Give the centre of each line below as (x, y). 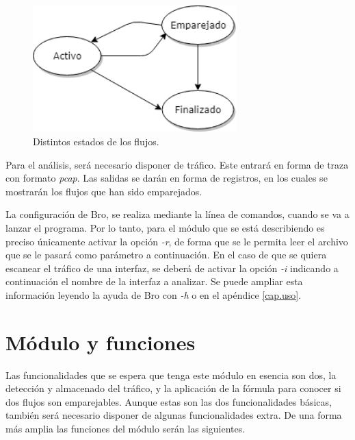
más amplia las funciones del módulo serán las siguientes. (126, 428)
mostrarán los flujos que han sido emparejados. (104, 191)
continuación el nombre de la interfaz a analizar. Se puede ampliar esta (154, 281)
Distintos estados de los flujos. (96, 141)
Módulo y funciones (101, 342)
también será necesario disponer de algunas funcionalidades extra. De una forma (174, 415)
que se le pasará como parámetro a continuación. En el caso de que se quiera (166, 255)
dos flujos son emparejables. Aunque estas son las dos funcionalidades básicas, (169, 401)
